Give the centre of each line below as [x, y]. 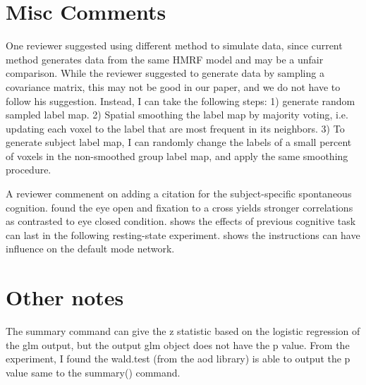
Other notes [65, 297]
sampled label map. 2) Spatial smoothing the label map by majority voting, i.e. [177, 115]
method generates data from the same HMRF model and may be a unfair [165, 59]
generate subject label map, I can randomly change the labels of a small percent [179, 142]
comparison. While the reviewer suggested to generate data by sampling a [165, 73]
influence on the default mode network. [90, 249]
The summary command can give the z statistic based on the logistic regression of [183, 331]
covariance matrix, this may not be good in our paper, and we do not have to [173, 86]
